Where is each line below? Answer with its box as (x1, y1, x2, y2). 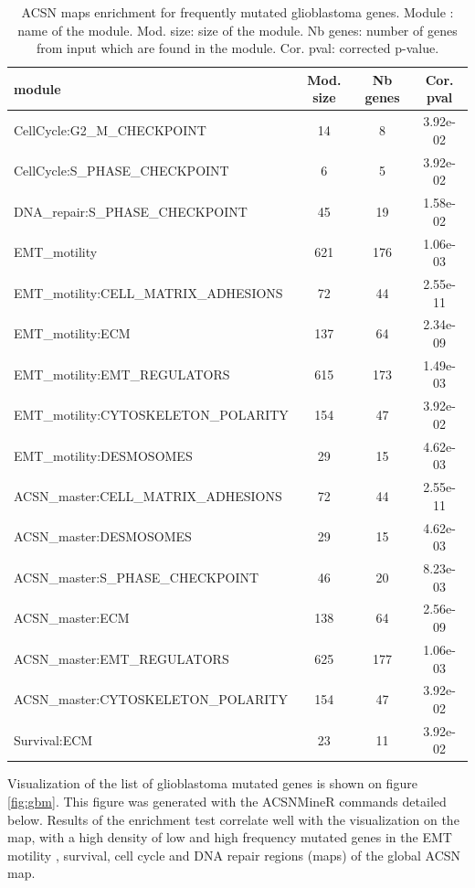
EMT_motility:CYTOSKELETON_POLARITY (14, 405, 289, 424)
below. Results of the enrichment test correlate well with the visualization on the (7, 809, 459, 829)
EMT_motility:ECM (14, 324, 131, 343)
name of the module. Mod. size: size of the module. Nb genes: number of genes (17, 20, 458, 39)
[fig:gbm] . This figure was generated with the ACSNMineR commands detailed (7, 792, 447, 811)
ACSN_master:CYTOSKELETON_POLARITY (14, 690, 288, 709)
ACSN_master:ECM (14, 608, 130, 627)
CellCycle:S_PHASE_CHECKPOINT (14, 161, 229, 180)
